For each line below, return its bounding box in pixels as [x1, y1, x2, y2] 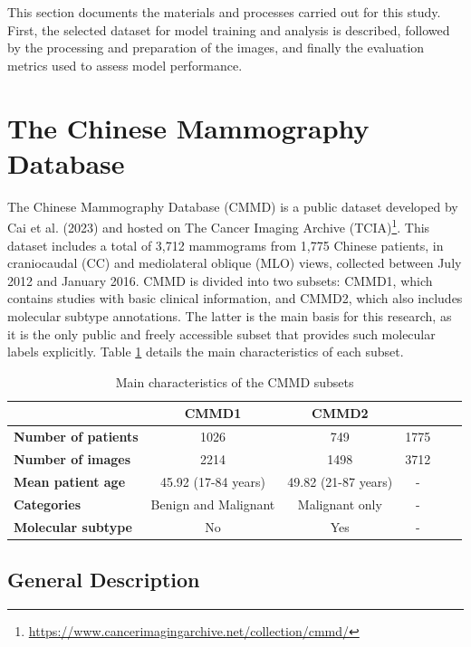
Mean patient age [14, 471, 126, 490]
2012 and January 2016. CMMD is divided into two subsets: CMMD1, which [7, 271, 433, 290]
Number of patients [14, 427, 139, 446]
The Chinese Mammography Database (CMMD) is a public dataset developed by [7, 196, 458, 215]
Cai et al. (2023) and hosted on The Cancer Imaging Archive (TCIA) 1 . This [7, 215, 430, 236]
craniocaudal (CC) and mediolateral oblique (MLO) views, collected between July [7, 253, 462, 272]
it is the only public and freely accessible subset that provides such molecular [7, 324, 436, 343]
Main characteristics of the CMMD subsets [115, 372, 354, 391]
